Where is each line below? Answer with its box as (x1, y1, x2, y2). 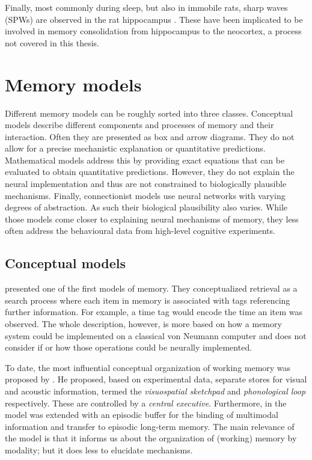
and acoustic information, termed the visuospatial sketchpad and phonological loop (5, 384, 306, 397)
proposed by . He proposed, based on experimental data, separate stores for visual (5, 373, 307, 385)
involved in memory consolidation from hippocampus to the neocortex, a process (5, 25, 302, 37)
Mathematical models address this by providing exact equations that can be (5, 153, 285, 166)
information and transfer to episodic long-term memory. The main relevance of (5, 420, 295, 432)
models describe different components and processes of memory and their (5, 118, 274, 131)
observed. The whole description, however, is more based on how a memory (5, 317, 282, 330)
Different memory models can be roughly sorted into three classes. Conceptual (5, 106, 293, 119)
